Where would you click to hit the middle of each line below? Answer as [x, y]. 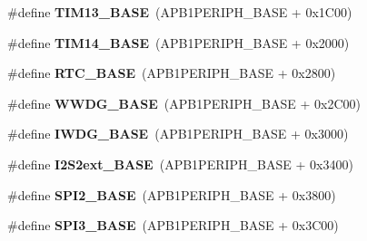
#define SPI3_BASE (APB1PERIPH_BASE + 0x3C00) [173, 225]
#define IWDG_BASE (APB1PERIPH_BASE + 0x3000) [178, 134]
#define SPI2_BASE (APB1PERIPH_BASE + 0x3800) [172, 194]
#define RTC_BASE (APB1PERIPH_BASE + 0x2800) [172, 73]
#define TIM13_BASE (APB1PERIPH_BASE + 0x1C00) [180, 12]
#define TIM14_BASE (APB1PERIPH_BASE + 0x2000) [179, 42]
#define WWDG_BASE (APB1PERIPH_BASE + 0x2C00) [184, 103]
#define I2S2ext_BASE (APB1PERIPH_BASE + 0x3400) [180, 164]
